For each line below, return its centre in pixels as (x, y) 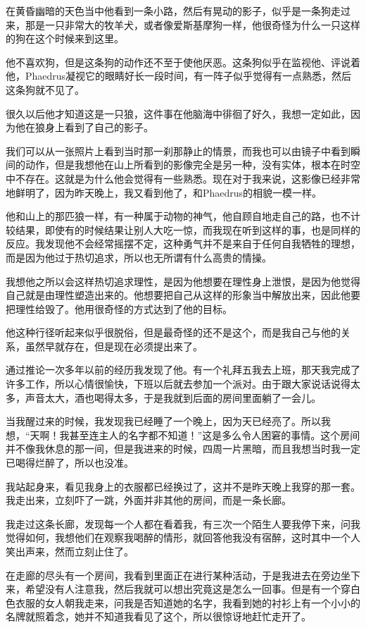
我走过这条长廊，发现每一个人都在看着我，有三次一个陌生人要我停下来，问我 (183, 523)
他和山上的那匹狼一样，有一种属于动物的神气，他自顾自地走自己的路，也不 (178, 216)
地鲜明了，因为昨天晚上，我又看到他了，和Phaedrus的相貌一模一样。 (164, 192)
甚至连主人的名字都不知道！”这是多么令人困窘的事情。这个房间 (215, 435)
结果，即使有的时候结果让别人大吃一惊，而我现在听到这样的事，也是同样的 (188, 229)
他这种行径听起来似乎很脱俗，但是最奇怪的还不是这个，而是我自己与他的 (173, 332)
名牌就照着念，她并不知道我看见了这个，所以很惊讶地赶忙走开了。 (158, 616)
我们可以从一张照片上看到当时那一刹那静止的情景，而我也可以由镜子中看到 (178, 150)
